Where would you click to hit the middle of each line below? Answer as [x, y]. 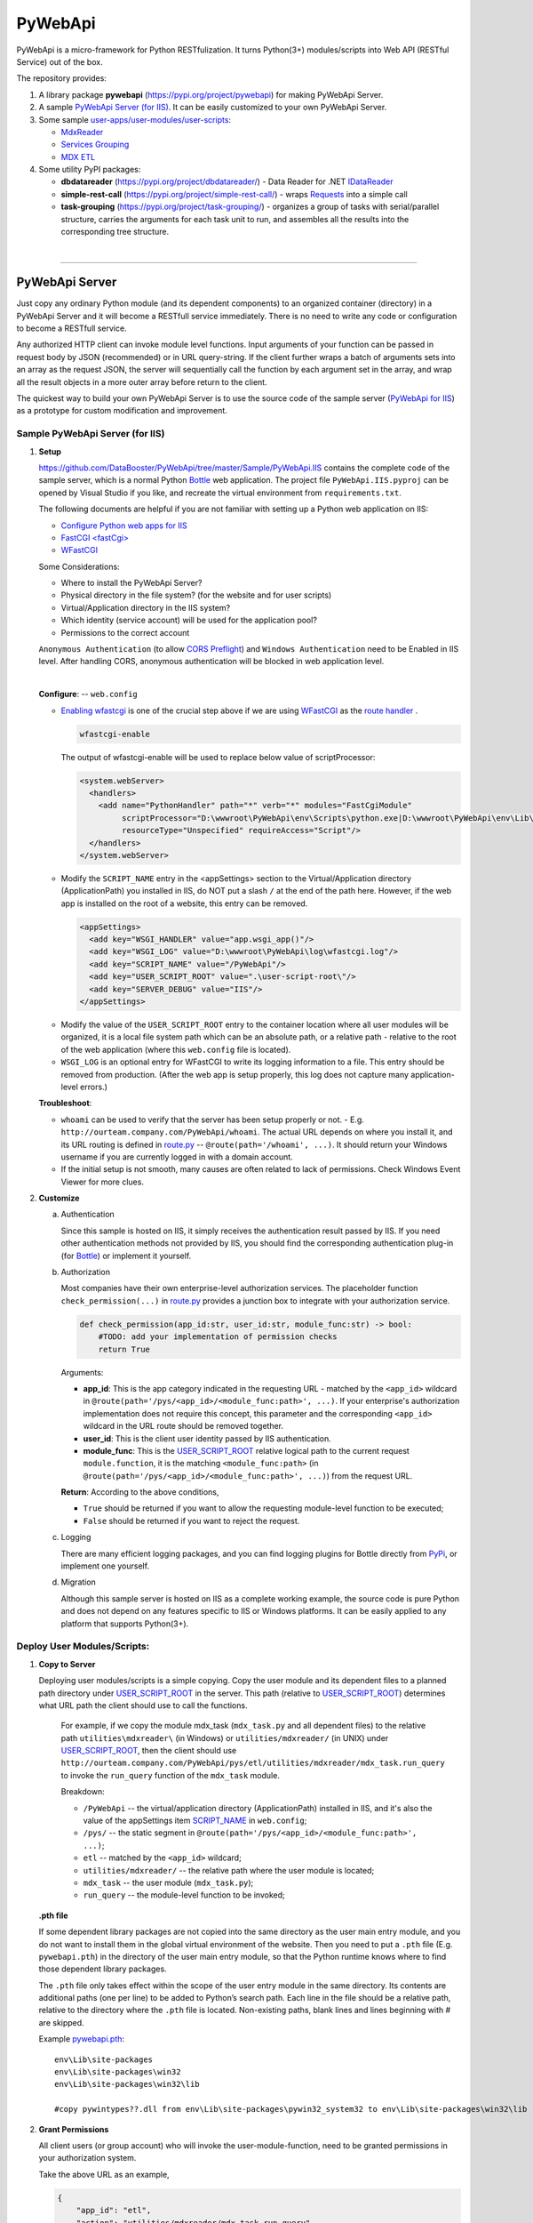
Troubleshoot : [65, 1103]
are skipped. [61, 2022]
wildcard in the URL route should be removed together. [183, 1426]
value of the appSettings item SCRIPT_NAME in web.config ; [195, 1821]
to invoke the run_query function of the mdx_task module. [170, 1775]
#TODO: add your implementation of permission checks [218, 1337]
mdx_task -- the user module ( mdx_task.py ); [168, 1882]
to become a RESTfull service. [72, 328]
